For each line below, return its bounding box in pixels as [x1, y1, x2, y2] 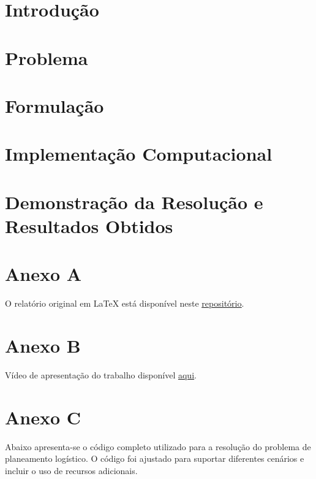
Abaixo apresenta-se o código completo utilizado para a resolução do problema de [5, 440, 311, 453]
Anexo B [5, 332, 81, 358]
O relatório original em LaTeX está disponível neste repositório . [5, 297, 244, 310]
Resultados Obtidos [5, 213, 173, 238]
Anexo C [5, 404, 81, 429]
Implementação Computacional [5, 141, 273, 166]
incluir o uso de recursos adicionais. [5, 464, 138, 477]
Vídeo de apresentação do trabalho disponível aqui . [5, 368, 197, 381]
